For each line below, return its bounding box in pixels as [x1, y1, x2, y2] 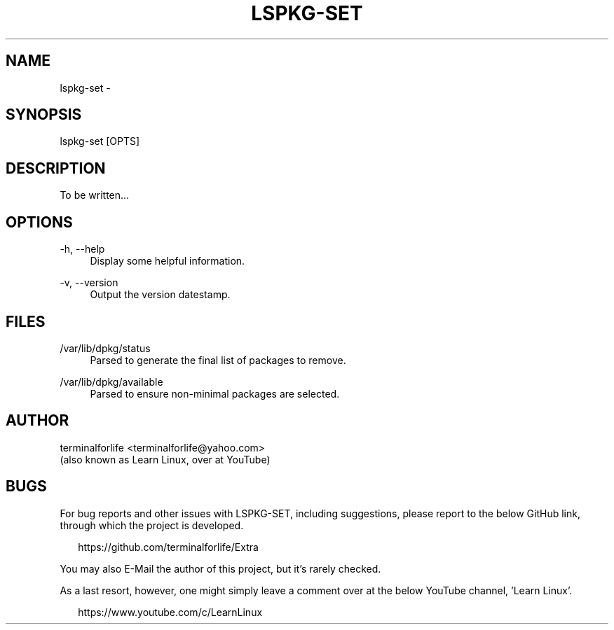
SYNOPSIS [6, 106, 82, 124]
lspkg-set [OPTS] [60, 135, 140, 148]
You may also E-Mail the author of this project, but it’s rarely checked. [60, 562, 381, 575]
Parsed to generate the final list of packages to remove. [90, 353, 346, 366]
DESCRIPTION [6, 159, 106, 177]
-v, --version [60, 276, 118, 289]
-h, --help [60, 243, 105, 255]
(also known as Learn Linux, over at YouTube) [60, 453, 271, 465]
